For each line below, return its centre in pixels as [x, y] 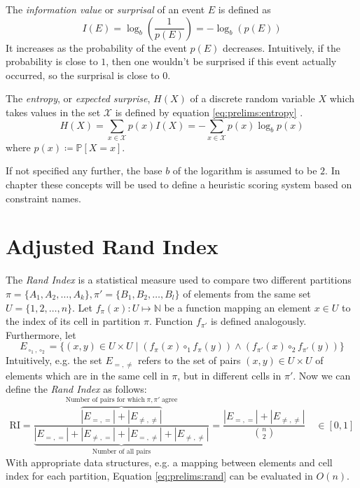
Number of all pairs [122, 452]
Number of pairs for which [105, 400]
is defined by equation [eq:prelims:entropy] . [209, 112]
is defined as [244, 9]
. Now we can [322, 375]
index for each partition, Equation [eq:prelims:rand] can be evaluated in [159, 476]
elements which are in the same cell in [87, 375]
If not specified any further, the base [84, 170]
